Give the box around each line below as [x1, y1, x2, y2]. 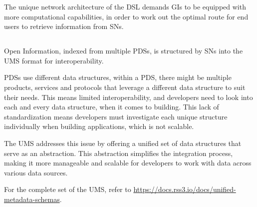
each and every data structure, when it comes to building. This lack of [4, 101, 219, 112]
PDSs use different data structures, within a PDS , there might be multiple [4, 72, 232, 82]
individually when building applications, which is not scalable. [4, 121, 194, 131]
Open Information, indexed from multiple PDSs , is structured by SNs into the [4, 45, 243, 56]
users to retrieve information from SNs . [4, 21, 124, 31]
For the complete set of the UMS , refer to [4, 184, 131, 194]
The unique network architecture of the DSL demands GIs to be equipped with [4, 1, 246, 11]
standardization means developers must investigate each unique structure [4, 111, 228, 121]
